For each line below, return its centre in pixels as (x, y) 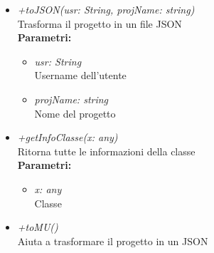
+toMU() (38, 227)
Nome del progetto (75, 113)
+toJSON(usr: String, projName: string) (106, 9)
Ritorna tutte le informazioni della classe (106, 151)
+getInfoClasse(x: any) (68, 137)
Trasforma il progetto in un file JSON (100, 23)
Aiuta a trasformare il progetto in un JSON (113, 241)
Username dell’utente (80, 75)
